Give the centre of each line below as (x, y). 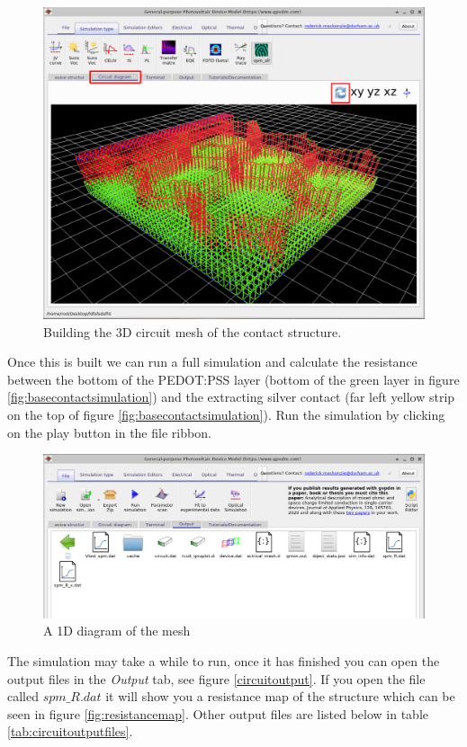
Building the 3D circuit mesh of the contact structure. (193, 331)
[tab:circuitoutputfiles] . (70, 731)
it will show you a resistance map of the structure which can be (280, 696)
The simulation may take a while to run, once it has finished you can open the (224, 660)
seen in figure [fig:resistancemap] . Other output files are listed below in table (218, 713)
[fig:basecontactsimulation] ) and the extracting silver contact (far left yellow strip (231, 397)
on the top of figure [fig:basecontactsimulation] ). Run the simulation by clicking (226, 414)
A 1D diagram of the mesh (117, 631)
